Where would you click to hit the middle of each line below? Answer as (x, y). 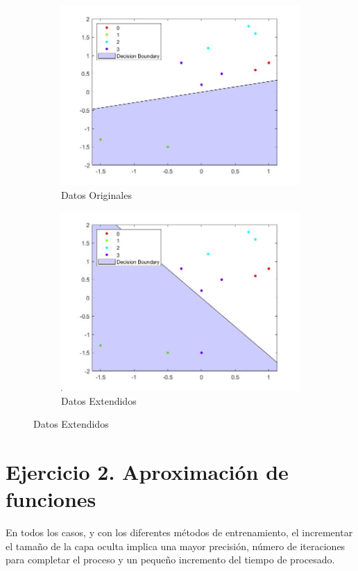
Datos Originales (96, 194)
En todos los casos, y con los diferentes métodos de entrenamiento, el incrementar (179, 532)
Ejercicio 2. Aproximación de (147, 472)
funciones (51, 499)
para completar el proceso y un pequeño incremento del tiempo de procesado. (170, 560)
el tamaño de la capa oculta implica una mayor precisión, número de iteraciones (176, 546)
